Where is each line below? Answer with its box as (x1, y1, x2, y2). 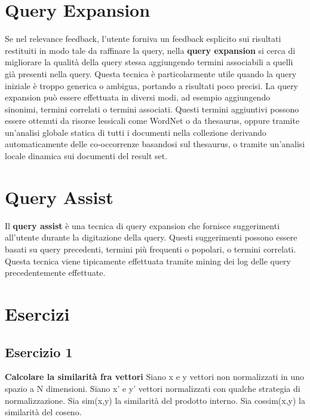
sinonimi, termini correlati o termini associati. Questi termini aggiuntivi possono (5, 102, 299, 115)
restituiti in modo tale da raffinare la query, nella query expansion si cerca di (5, 44, 296, 56)
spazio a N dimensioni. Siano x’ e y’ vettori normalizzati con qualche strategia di (5, 382, 300, 394)
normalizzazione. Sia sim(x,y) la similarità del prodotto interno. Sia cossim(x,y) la (5, 394, 305, 406)
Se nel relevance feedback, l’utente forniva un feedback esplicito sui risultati (5, 32, 281, 45)
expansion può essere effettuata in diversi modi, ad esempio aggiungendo (5, 91, 271, 104)
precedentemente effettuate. (5, 266, 106, 279)
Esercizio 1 (5, 342, 73, 361)
